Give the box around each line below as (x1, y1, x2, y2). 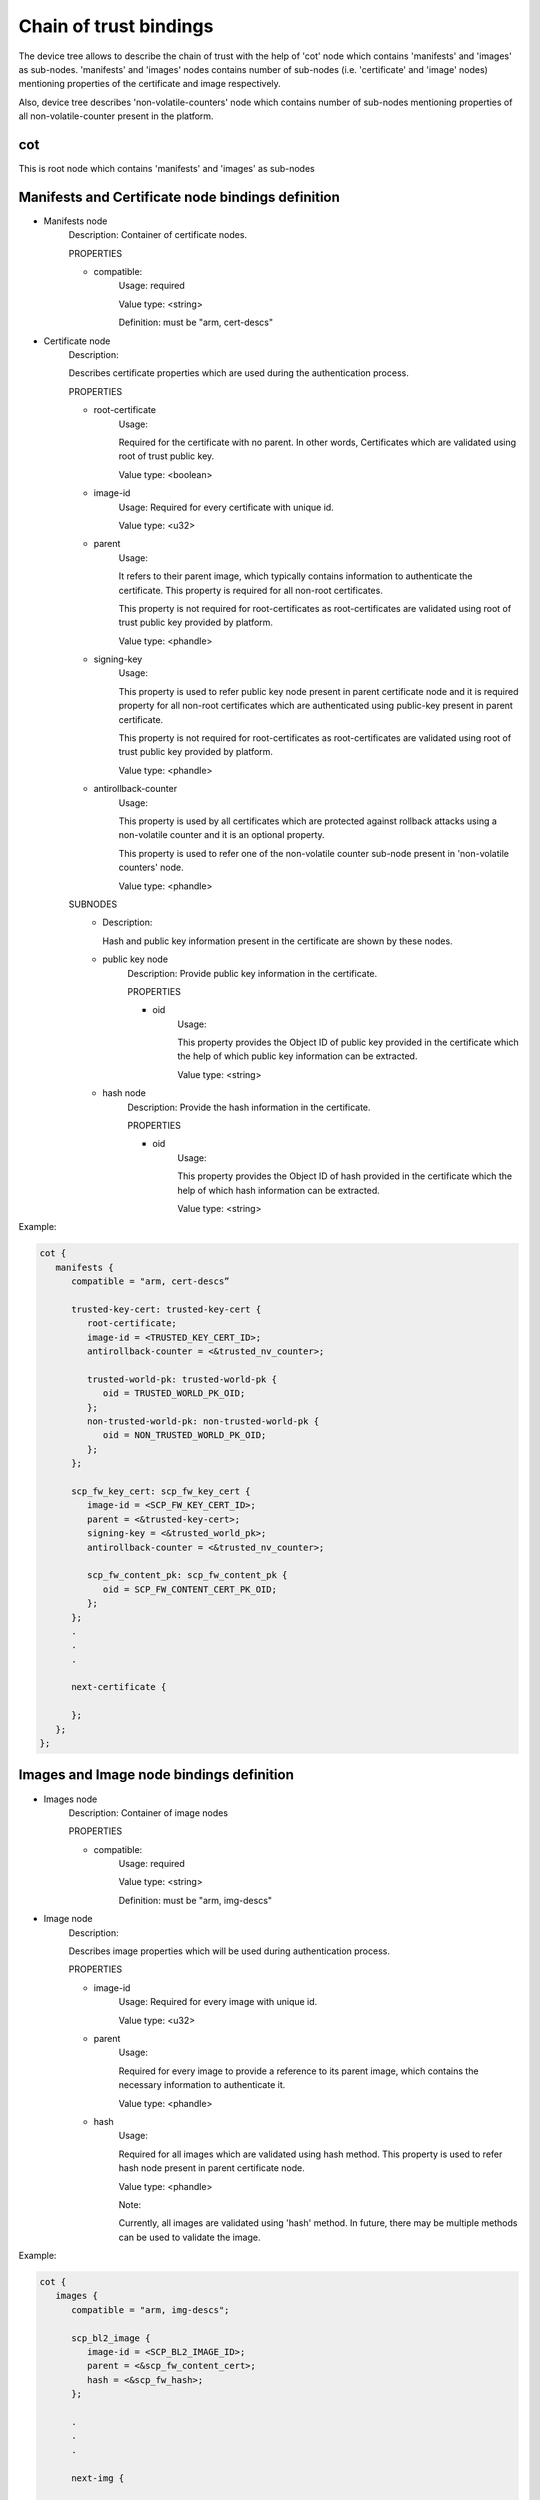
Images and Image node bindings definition (18, 1766, 294, 1784)
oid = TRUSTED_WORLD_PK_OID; (102, 1388, 246, 1399)
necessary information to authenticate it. (118, 2079, 286, 2091)
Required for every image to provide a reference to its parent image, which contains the (118, 2065, 479, 2077)
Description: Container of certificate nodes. (68, 229, 248, 241)
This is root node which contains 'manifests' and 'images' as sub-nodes (18, 163, 315, 175)
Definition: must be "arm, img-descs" (118, 1894, 273, 1906)
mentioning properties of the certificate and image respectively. (18, 78, 282, 90)
